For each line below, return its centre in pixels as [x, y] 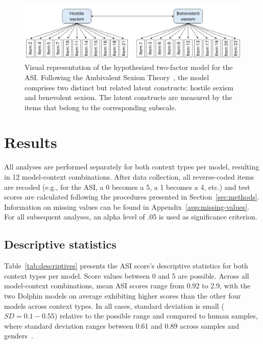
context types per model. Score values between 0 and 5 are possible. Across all [127, 275]
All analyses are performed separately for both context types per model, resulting [132, 167]
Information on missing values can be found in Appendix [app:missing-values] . [127, 206]
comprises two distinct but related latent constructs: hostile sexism [129, 87]
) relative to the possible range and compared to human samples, [156, 316]
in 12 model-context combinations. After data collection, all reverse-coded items [129, 177]
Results [31, 142]
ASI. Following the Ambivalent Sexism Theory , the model [117, 77]
